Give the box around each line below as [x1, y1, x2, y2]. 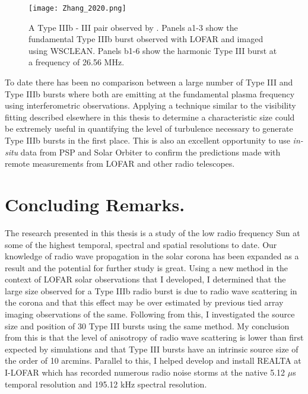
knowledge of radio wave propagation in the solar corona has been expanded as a [5, 250, 299, 262]
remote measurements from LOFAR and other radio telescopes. [5, 157, 235, 170]
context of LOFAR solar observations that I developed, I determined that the [5, 273, 286, 285]
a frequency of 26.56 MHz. [28, 56, 125, 68]
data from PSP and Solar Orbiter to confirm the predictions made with [20, 145, 281, 158]
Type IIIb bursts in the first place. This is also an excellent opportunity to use [5, 134, 290, 146]
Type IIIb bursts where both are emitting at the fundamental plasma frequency [5, 87, 295, 100]
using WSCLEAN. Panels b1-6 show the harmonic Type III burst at [28, 44, 277, 56]
